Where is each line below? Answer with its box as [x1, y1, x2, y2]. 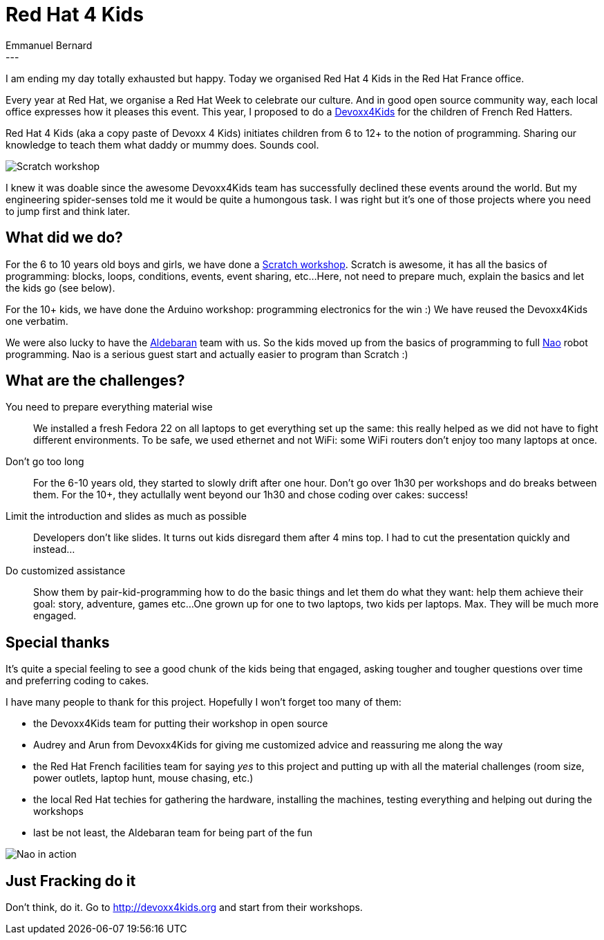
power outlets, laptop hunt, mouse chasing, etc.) [33, 772, 254, 784]
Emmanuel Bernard [6, 39, 93, 51]
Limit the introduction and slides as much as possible [6, 510, 247, 523]
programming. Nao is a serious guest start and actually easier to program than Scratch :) [6, 348, 408, 360]
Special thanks [6, 633, 110, 651]
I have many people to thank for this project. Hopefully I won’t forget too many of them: [6, 696, 402, 708]
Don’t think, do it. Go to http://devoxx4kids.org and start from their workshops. [6, 901, 363, 914]
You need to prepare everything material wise [6, 401, 213, 413]
